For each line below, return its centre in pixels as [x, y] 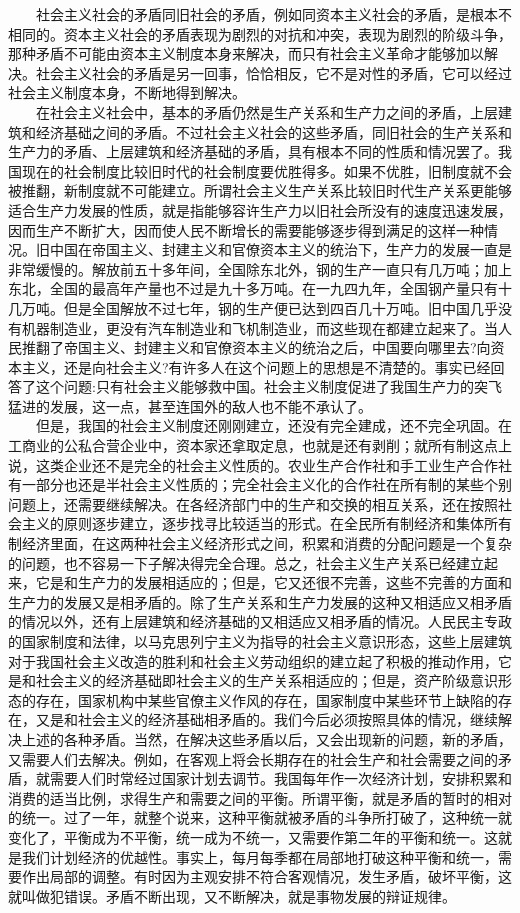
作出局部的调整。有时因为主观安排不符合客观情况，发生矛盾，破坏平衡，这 [266, 876]
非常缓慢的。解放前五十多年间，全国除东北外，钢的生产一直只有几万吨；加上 [260, 268]
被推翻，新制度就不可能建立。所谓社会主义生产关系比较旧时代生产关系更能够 [260, 190]
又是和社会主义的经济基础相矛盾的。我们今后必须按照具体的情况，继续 [266, 719]
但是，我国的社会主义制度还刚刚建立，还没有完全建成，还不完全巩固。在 [273, 425]
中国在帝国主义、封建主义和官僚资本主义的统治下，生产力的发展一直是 [280, 249]
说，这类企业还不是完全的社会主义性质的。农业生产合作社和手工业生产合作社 [260, 464]
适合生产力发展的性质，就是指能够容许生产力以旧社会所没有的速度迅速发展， [260, 209]
